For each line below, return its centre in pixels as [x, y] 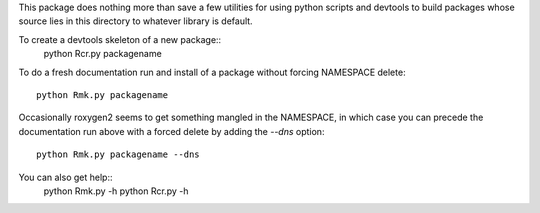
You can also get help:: [65, 177]
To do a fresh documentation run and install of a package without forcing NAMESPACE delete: [212, 72]
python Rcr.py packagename [102, 54]
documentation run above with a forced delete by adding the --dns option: [171, 131]
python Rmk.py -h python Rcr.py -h [116, 191]
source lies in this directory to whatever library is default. [136, 21]
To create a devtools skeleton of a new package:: [120, 39]
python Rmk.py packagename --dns [118, 154]
